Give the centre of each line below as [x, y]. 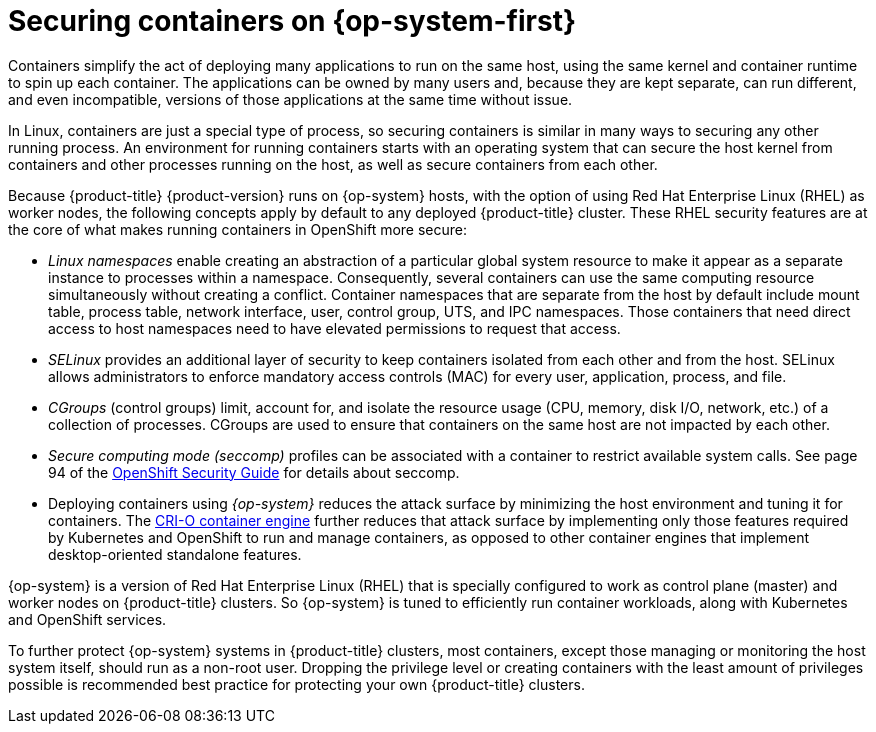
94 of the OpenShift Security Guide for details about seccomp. [254, 472]
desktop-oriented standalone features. [175, 554]
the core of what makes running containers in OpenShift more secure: [238, 229]
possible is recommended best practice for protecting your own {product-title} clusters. [296, 684]
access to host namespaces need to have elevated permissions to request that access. [334, 328]
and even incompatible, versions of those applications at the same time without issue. [290, 99]
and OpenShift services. [87, 619]
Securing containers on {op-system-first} [292, 21]
